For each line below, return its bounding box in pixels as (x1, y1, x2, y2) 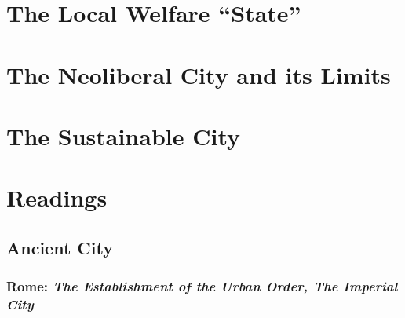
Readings (6, 181, 108, 214)
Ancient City (6, 235, 113, 259)
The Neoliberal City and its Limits (6, 58, 391, 90)
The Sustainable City (6, 119, 241, 152)
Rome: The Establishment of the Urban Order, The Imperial (6, 276, 398, 296)
